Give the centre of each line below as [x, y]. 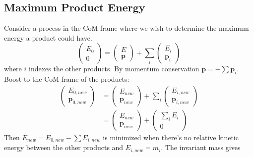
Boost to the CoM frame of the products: [67, 79]
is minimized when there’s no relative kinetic [171, 137]
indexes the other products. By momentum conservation [114, 69]
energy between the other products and [64, 147]
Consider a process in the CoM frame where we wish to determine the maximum [126, 28]
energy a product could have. [48, 37]
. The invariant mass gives [201, 147]
